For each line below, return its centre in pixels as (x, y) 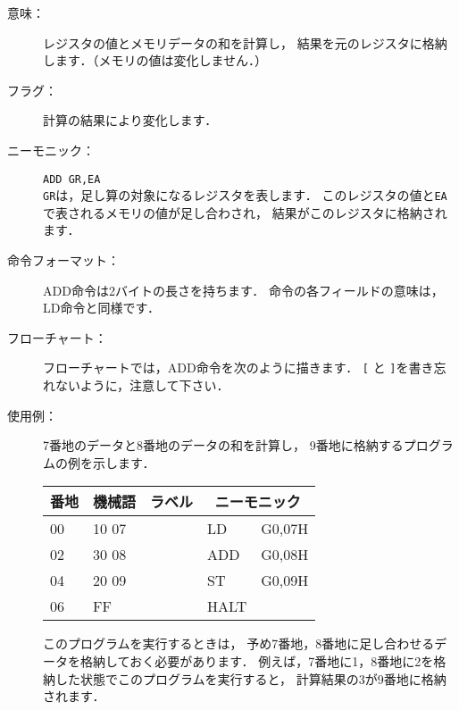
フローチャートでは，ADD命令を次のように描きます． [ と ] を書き (238, 368)
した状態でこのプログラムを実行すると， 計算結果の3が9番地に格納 (250, 678)
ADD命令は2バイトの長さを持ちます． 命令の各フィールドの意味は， (243, 290)
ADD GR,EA (72, 179)
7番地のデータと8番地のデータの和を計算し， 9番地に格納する (223, 445)
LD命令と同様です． (101, 308)
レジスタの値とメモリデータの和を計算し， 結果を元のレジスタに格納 (245, 42)
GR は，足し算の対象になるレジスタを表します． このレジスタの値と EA (245, 195)
